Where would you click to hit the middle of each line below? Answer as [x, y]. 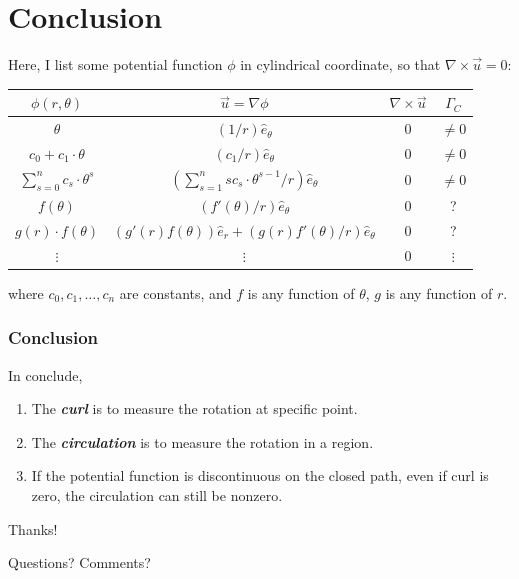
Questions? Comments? [79, 562]
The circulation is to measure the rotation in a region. [202, 441]
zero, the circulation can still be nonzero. [157, 494]
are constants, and [175, 292]
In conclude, [45, 374]
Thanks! [33, 528]
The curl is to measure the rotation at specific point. [194, 408]
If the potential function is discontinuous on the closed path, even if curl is [260, 475]
